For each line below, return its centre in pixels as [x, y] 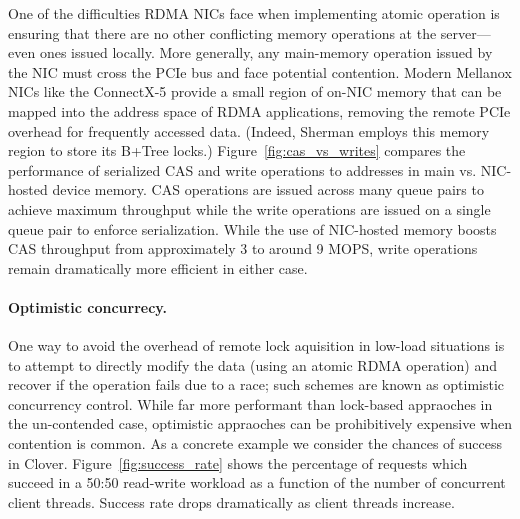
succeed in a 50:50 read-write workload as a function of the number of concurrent [257, 482]
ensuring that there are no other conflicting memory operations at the [222, 32]
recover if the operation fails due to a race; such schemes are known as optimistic [256, 384]
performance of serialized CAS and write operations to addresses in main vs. [242, 169]
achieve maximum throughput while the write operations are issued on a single [249, 208]
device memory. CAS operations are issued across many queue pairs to [268, 189]
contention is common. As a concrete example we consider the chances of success [255, 443]
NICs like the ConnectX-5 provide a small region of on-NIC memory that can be [255, 91]
